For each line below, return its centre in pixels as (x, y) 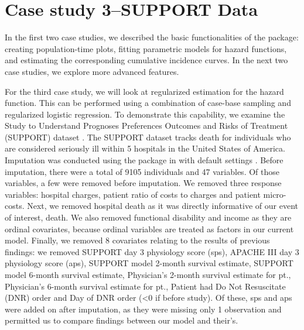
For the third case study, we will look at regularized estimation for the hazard (144, 91)
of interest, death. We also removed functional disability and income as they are (148, 217)
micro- (275, 194)
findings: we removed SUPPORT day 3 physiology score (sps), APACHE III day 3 (152, 251)
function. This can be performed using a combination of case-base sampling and (148, 103)
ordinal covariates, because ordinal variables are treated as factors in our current (149, 228)
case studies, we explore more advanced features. (92, 71)
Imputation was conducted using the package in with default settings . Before (144, 160)
